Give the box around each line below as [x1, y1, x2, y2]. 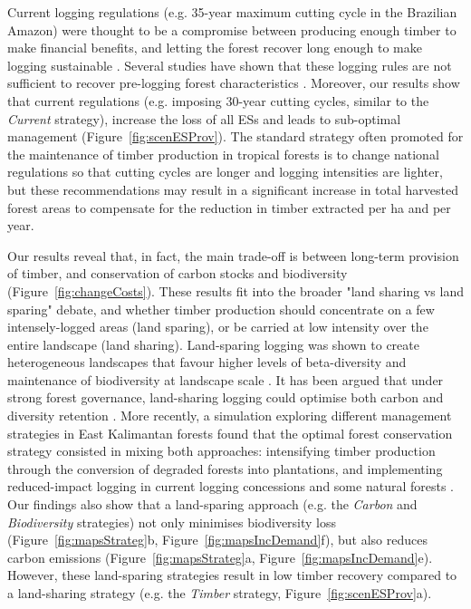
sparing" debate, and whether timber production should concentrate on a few [7, 299, 435, 318]
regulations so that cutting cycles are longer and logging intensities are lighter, [7, 162, 443, 181]
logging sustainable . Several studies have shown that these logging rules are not [7, 55, 452, 74]
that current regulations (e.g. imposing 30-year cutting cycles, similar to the [7, 91, 429, 110]
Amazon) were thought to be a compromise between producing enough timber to [7, 20, 457, 39]
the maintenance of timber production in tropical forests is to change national [7, 144, 439, 163]
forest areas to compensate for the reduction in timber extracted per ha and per [7, 198, 451, 217]
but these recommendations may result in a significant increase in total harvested [7, 179, 458, 198]
